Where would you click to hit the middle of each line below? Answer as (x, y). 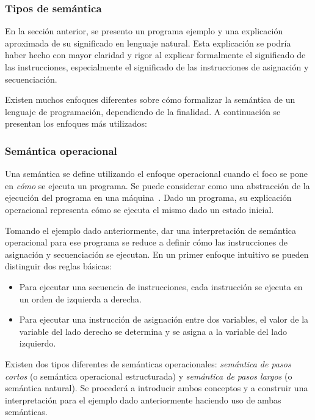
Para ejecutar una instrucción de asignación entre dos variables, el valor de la (164, 319)
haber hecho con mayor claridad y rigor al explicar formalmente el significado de (155, 55)
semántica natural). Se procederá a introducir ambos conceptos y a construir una (157, 388)
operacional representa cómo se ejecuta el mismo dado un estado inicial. (139, 209)
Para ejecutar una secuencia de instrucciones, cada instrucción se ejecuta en (161, 286)
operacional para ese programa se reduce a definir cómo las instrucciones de (147, 242)
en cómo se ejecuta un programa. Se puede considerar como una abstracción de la (157, 185)
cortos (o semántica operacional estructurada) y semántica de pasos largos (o (149, 376)
